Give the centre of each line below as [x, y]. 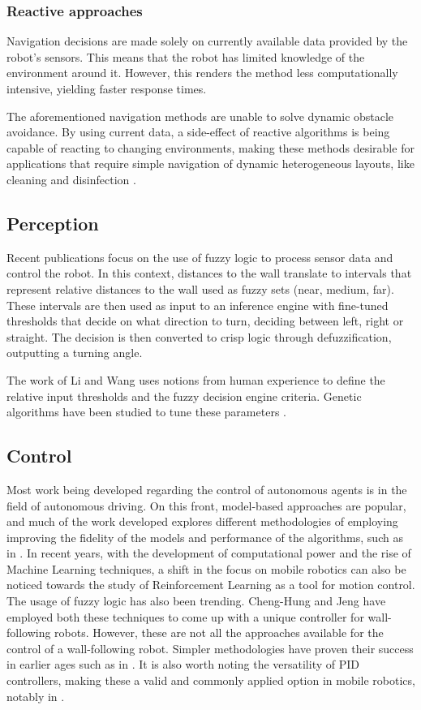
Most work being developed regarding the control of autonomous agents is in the [207, 489]
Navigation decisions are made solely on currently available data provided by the [207, 41]
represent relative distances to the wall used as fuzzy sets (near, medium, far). [200, 288]
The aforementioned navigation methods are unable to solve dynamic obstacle [200, 116]
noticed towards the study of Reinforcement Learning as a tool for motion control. [211, 585]
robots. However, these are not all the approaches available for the [219, 633]
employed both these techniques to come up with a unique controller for [185, 616]
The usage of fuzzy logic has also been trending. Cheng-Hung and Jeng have [196, 601]
